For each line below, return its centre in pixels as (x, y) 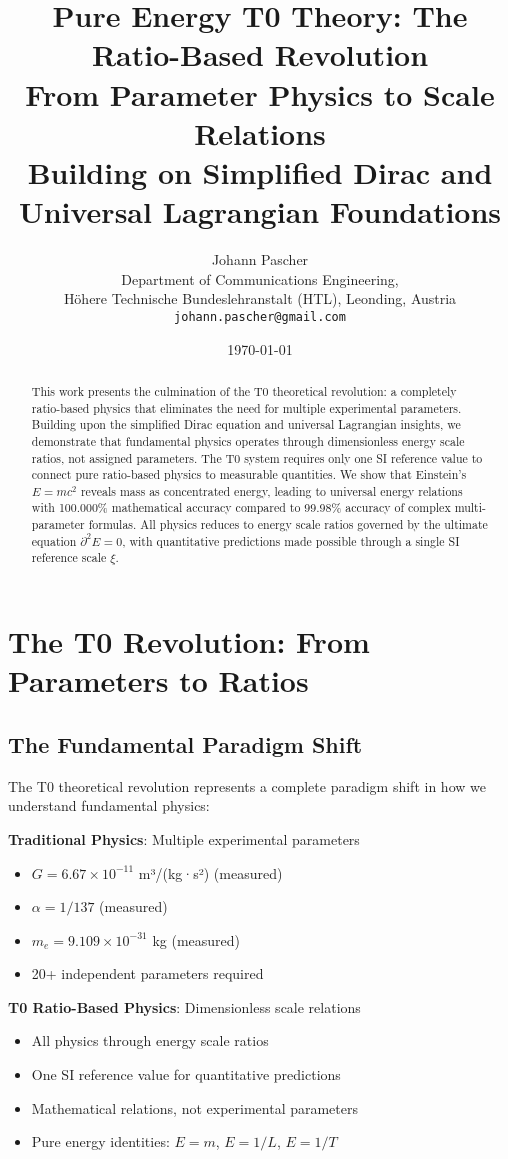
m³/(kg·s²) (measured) (210, 872)
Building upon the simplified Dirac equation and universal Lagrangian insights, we (246, 424)
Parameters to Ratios (158, 680)
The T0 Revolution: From (189, 641)
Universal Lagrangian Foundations (260, 211)
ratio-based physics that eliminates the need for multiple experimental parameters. (246, 407)
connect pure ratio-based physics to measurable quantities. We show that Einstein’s (249, 474)
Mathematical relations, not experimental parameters (194, 1107)
